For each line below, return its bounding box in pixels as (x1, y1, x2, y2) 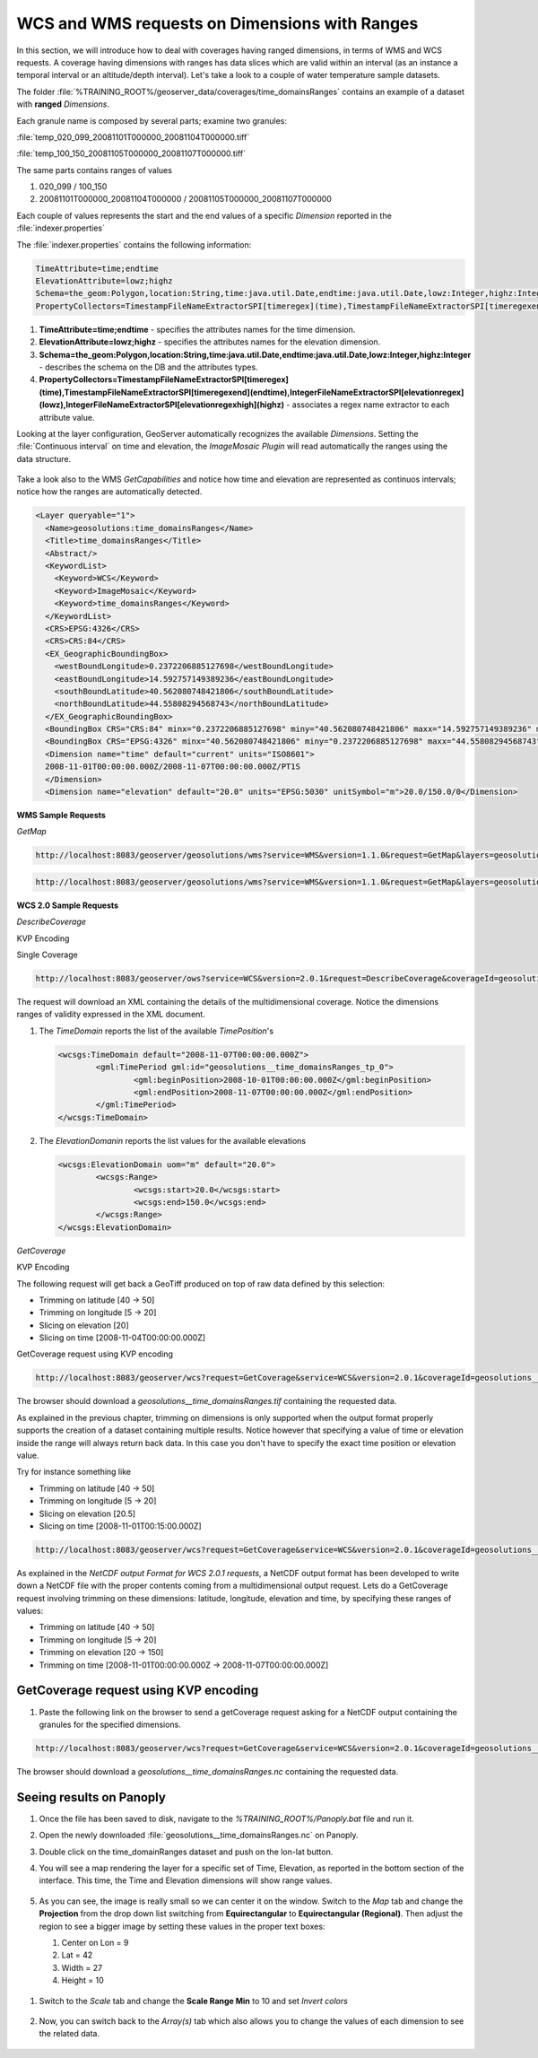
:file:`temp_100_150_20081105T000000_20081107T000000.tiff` (16, 148, 247, 159)
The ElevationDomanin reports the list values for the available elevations (39, 1135, 307, 1146)
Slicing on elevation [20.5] (39, 1508, 136, 1519)
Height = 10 (61, 1975, 105, 1986)
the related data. (39, 2028, 100, 2039)
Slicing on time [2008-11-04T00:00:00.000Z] (39, 1332, 206, 1343)
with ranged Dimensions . (16, 99, 109, 109)
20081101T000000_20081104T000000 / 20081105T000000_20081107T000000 (39, 194, 332, 205)
